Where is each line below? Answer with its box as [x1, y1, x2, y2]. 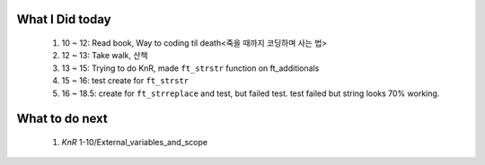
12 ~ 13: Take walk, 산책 [61, 50, 148, 61]
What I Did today [16, 12, 111, 27]
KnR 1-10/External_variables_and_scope [61, 136, 208, 147]
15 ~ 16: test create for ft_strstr [61, 75, 189, 86]
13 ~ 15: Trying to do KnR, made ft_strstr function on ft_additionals [61, 63, 320, 74]
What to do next [16, 111, 108, 126]
